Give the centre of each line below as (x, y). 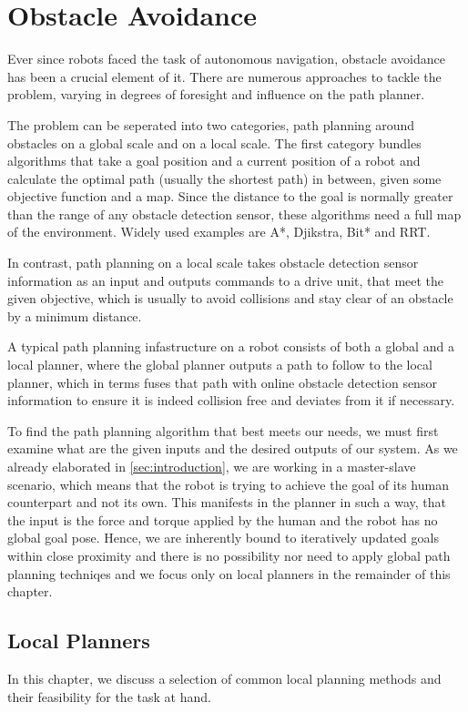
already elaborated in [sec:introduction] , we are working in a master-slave (212, 466)
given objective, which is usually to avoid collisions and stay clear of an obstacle (230, 298)
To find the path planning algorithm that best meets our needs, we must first (223, 430)
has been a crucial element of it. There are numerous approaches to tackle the (224, 76)
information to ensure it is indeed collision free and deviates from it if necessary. (231, 400)
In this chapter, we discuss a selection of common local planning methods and (224, 678)
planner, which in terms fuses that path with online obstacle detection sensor (222, 382)
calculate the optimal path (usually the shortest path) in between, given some (224, 178)
